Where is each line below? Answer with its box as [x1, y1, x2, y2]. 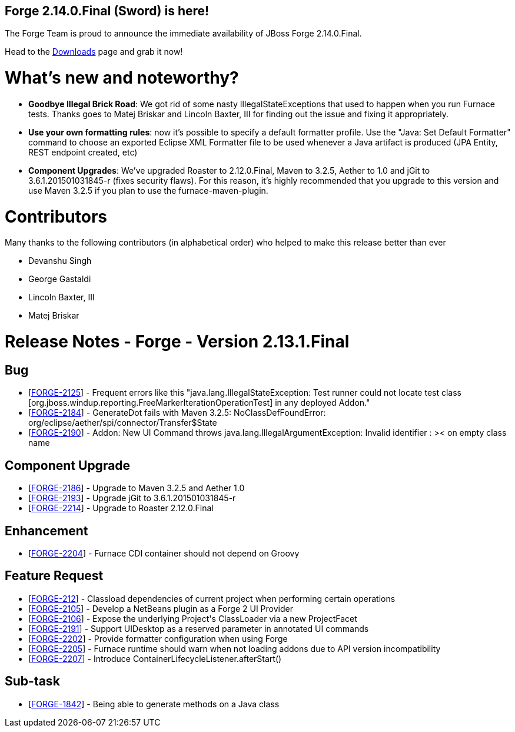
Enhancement [5, 523, 88, 538]
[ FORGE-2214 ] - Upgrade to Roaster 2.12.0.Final [28, 503, 214, 514]
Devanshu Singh [28, 256, 92, 266]
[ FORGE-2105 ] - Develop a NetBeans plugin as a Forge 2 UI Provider [28, 603, 293, 614]
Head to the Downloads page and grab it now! [5, 47, 183, 57]
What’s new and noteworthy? [5, 68, 239, 88]
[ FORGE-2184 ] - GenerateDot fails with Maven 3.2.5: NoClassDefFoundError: [28, 408, 326, 418]
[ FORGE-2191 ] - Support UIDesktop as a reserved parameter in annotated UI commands [28, 623, 369, 634]
